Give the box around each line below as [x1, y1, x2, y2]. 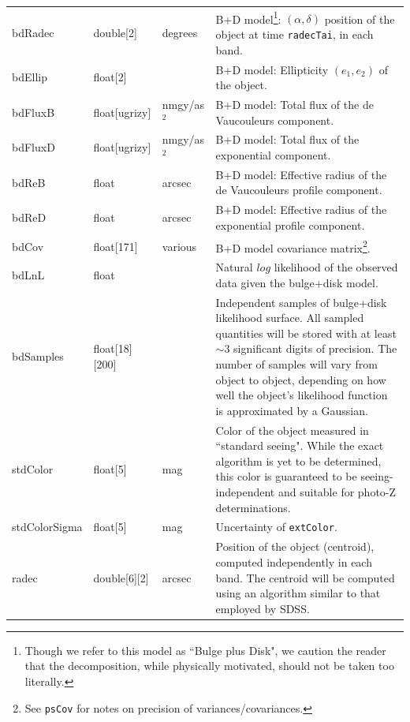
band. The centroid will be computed [215, 569, 395, 585]
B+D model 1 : [215, 8, 281, 27]
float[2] [93, 69, 127, 85]
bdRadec [12, 24, 54, 41]
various [162, 238, 197, 254]
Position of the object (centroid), [215, 538, 375, 555]
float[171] [93, 238, 138, 254]
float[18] [93, 340, 132, 357]
